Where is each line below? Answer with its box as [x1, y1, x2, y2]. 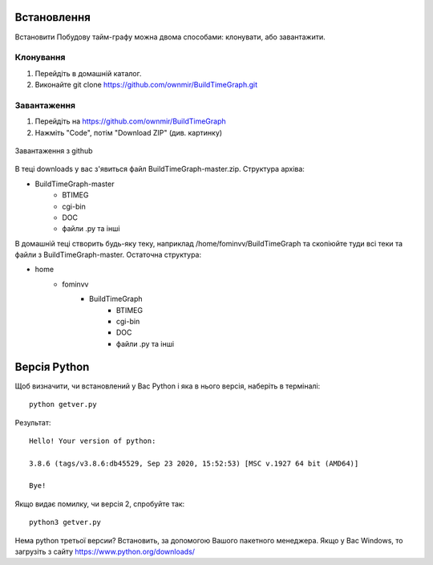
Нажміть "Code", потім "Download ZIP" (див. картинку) [34, 128, 223, 137]
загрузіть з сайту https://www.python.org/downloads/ [14, 547, 196, 557]
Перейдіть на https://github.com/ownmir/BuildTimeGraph [34, 116, 226, 126]
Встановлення [14, 10, 91, 24]
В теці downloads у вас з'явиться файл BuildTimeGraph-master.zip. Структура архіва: [14, 165, 305, 174]
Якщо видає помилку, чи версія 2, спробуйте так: [14, 498, 185, 509]
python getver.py [29, 400, 97, 409]
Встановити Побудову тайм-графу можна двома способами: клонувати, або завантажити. [14, 32, 326, 42]
